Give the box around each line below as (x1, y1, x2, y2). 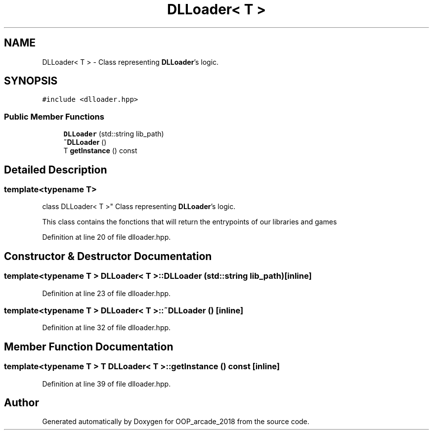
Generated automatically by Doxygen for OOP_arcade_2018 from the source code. (42, 417, 309, 426)
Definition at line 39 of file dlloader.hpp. (42, 379, 171, 388)
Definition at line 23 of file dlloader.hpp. (42, 289, 171, 298)
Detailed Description (4, 163, 107, 176)
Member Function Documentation (4, 340, 173, 353)
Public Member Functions (4, 111, 104, 122)
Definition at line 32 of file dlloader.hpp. (42, 323, 171, 332)
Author (4, 396, 39, 409)
